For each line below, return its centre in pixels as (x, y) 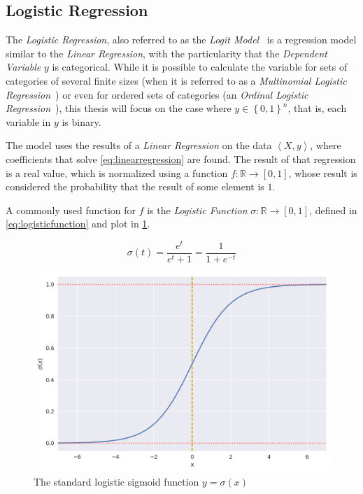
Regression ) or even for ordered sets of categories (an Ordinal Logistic (157, 94)
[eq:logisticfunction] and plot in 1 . (78, 224)
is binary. (81, 121)
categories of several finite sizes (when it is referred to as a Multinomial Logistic (176, 80)
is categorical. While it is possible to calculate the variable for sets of (200, 67)
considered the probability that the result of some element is (135, 186)
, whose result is (323, 172)
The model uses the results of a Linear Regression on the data (139, 145)
